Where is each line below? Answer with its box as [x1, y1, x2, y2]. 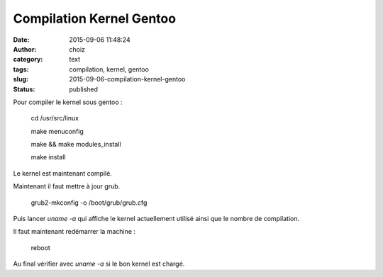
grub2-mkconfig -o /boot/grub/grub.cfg [30, 198, 148, 207]
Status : [13, 85, 35, 94]
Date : [13, 35, 30, 44]
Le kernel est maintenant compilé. [13, 169, 113, 177]
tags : [13, 64, 29, 74]
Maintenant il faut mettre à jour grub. [13, 182, 121, 191]
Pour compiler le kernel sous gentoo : [13, 98, 123, 106]
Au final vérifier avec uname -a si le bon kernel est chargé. [13, 259, 185, 268]
